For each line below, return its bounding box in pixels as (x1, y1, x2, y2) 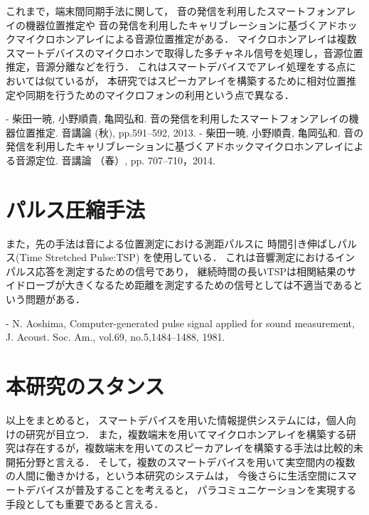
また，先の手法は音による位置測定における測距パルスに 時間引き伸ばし (6, 235, 337, 250)
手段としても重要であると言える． (6, 496, 164, 511)
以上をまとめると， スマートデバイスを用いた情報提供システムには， (6, 412, 326, 427)
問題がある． (25, 292, 85, 307)
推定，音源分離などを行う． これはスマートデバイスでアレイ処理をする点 (6, 59, 346, 74)
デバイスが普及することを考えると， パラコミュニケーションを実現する (25, 482, 356, 497)
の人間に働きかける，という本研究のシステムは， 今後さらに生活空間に (6, 468, 338, 483)
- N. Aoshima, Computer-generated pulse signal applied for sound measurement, (6, 315, 355, 330)
